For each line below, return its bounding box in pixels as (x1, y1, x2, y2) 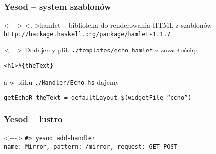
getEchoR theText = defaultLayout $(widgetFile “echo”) (4, 94, 192, 102)
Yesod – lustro (4, 113, 63, 125)
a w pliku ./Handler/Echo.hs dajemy (4, 76, 119, 87)
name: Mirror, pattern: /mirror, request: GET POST (4, 143, 177, 150)
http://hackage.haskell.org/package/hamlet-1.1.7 (4, 30, 171, 38)
